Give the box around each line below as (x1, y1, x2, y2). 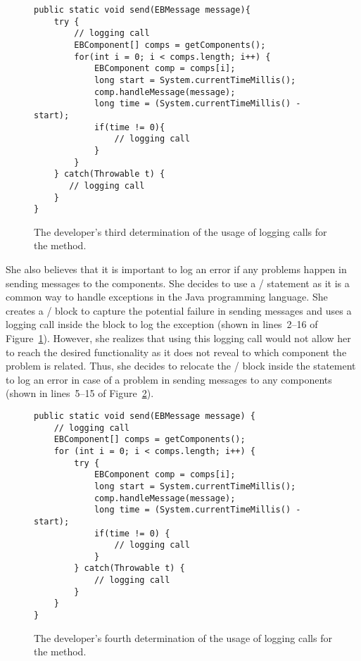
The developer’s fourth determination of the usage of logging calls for (34, 630, 332, 645)
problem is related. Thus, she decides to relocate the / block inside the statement (6, 358, 356, 373)
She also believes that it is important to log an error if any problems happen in (6, 262, 347, 276)
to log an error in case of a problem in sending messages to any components (6, 372, 332, 386)
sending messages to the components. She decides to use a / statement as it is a (6, 275, 350, 290)
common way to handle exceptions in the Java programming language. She (6, 289, 328, 304)
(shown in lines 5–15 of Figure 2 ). (6, 386, 154, 401)
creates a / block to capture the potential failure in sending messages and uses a (6, 303, 352, 317)
